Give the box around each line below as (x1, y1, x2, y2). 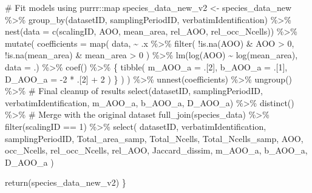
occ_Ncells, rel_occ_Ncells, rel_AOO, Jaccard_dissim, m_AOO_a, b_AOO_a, (5, 144, 308, 157)
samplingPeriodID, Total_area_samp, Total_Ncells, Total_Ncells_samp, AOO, (5, 132, 304, 144)
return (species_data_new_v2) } (5, 176, 126, 189)
